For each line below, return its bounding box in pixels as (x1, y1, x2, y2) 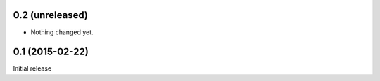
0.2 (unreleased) (13, 9, 88, 21)
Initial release (13, 64, 52, 73)
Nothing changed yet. (30, 28, 94, 36)
